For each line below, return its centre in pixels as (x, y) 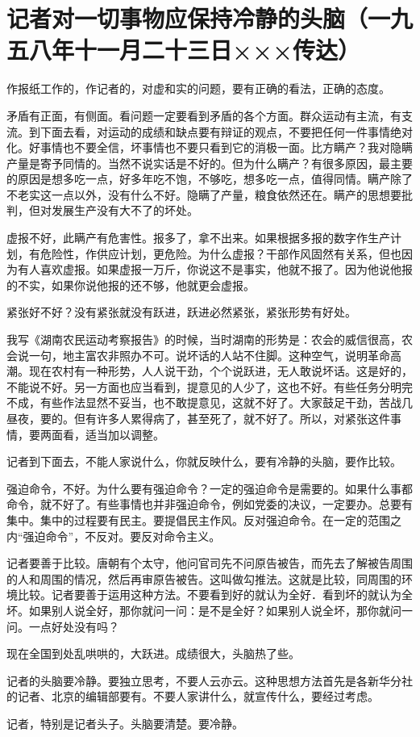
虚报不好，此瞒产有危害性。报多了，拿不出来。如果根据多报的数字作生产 (198, 238)
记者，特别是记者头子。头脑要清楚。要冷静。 (125, 723)
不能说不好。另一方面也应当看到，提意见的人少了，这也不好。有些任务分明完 (210, 386)
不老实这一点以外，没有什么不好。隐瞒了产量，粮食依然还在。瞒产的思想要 (204, 194)
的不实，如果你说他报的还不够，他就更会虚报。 (131, 285)
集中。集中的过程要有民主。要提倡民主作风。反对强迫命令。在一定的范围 (198, 519)
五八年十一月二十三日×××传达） (184, 50)
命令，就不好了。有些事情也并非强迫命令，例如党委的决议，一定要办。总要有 (210, 504)
